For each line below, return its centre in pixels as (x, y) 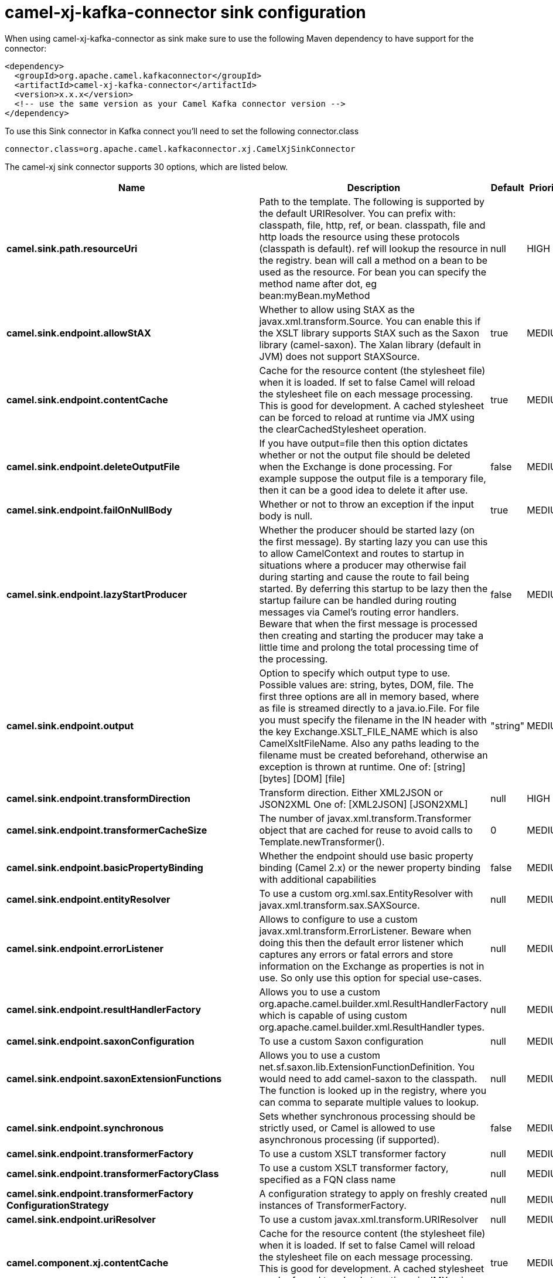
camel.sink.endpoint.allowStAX (79, 333)
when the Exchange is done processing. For (356, 466)
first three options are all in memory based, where (369, 696)
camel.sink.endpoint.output (70, 725)
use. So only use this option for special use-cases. (371, 978)
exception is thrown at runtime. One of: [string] (362, 767)
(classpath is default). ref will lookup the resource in (374, 248)
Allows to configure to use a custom (338, 919)
